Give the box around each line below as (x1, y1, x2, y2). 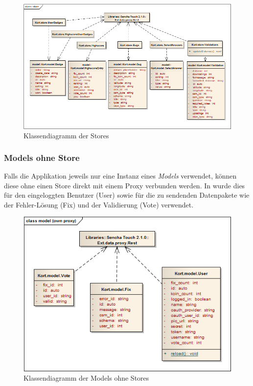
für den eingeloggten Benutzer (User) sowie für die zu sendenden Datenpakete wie (4, 190, 250, 200)
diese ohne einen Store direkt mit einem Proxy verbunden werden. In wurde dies (4, 180, 245, 190)
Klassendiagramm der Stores (23, 130, 109, 141)
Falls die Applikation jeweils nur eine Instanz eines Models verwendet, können (4, 171, 237, 181)
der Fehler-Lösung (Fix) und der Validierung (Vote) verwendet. (4, 199, 194, 209)
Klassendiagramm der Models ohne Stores (23, 373, 149, 383)
